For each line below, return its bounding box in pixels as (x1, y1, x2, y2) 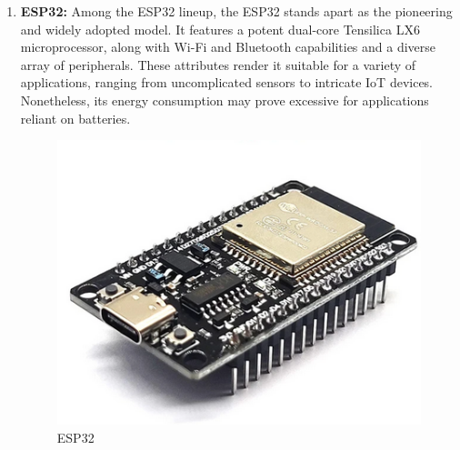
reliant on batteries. (20, 108, 131, 127)
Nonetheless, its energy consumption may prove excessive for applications (20, 90, 429, 109)
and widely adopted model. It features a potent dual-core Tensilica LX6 (20, 19, 420, 38)
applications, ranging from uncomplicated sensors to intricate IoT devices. (20, 73, 434, 92)
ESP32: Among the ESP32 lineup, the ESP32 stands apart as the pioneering (20, 2, 453, 20)
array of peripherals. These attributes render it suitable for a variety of (20, 55, 416, 74)
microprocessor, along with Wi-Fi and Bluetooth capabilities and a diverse (20, 37, 436, 56)
